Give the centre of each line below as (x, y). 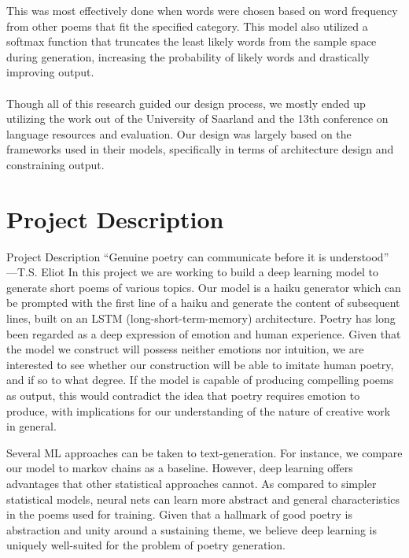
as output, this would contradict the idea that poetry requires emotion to (183, 395)
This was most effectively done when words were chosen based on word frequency (202, 10)
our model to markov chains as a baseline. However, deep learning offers (180, 468)
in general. (31, 426)
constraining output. (55, 164)
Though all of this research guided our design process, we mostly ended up (186, 103)
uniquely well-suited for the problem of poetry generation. (146, 545)
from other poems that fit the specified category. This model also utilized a (187, 26)
